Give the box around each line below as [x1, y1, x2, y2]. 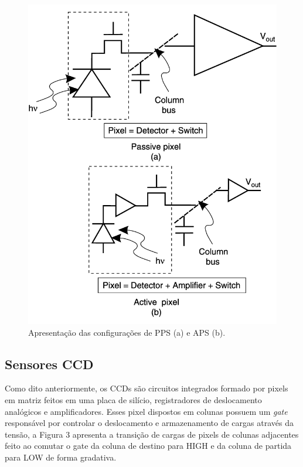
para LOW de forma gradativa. [5, 451, 117, 463]
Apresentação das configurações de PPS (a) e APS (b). [28, 326, 226, 338]
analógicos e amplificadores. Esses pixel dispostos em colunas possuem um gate [5, 405, 288, 417]
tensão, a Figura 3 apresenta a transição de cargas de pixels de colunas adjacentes [5, 428, 299, 440]
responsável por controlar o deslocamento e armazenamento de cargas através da [5, 417, 294, 429]
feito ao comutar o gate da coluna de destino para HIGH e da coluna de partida [5, 439, 292, 452]
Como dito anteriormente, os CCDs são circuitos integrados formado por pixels [5, 382, 288, 394]
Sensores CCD [5, 354, 94, 373]
